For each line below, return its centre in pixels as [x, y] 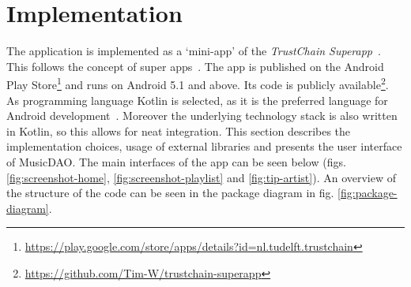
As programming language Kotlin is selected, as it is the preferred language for [197, 100]
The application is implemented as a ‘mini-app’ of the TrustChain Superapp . [194, 51]
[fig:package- [368, 193]
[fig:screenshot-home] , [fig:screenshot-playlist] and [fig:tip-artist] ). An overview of [202, 177]
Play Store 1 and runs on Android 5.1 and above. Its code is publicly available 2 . [198, 83]
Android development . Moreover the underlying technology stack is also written [202, 116]
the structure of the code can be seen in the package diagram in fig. [170, 193]
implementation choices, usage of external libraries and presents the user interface [204, 146]
